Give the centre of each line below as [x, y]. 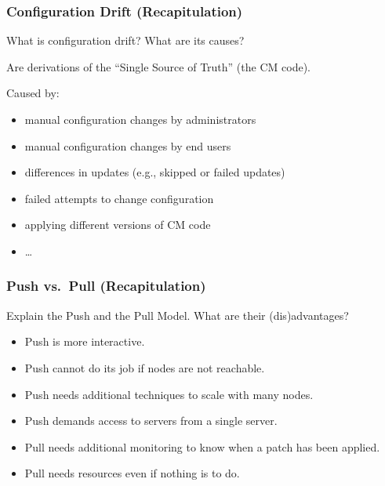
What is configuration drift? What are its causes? [125, 40]
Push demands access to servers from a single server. [151, 421]
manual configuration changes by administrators [140, 119]
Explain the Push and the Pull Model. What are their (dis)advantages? [178, 315]
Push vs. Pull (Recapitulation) [106, 286]
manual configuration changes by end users [128, 145]
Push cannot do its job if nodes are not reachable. [145, 367]
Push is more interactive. [85, 341]
